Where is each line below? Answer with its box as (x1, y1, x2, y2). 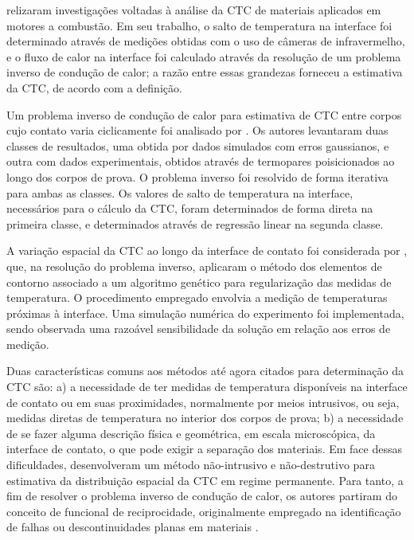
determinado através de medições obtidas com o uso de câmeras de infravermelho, (6, 33, 405, 49)
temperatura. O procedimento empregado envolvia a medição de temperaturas (6, 289, 388, 306)
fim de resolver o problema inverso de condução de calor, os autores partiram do (6, 487, 397, 504)
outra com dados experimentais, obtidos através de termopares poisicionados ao (6, 153, 395, 170)
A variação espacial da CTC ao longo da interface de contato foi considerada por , (6, 242, 408, 259)
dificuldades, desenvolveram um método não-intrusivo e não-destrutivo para (6, 456, 375, 473)
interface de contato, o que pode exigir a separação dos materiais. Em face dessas (6, 440, 402, 457)
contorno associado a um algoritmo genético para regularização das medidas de (6, 273, 392, 290)
